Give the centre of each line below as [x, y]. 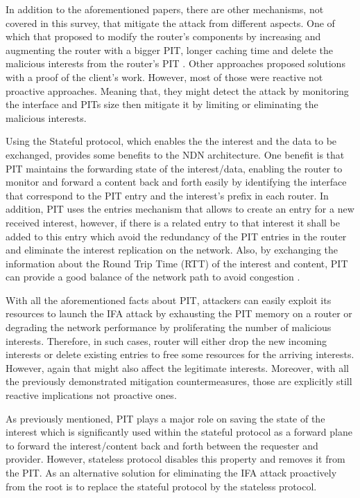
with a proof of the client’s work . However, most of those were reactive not [164, 77]
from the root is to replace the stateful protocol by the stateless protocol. [161, 486]
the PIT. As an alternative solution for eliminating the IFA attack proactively [171, 472]
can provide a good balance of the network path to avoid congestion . [153, 277]
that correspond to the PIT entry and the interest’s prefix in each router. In [167, 195]
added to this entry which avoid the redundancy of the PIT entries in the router [176, 236]
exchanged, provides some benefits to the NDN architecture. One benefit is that [175, 154]
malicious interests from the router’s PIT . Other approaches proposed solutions [175, 63]
